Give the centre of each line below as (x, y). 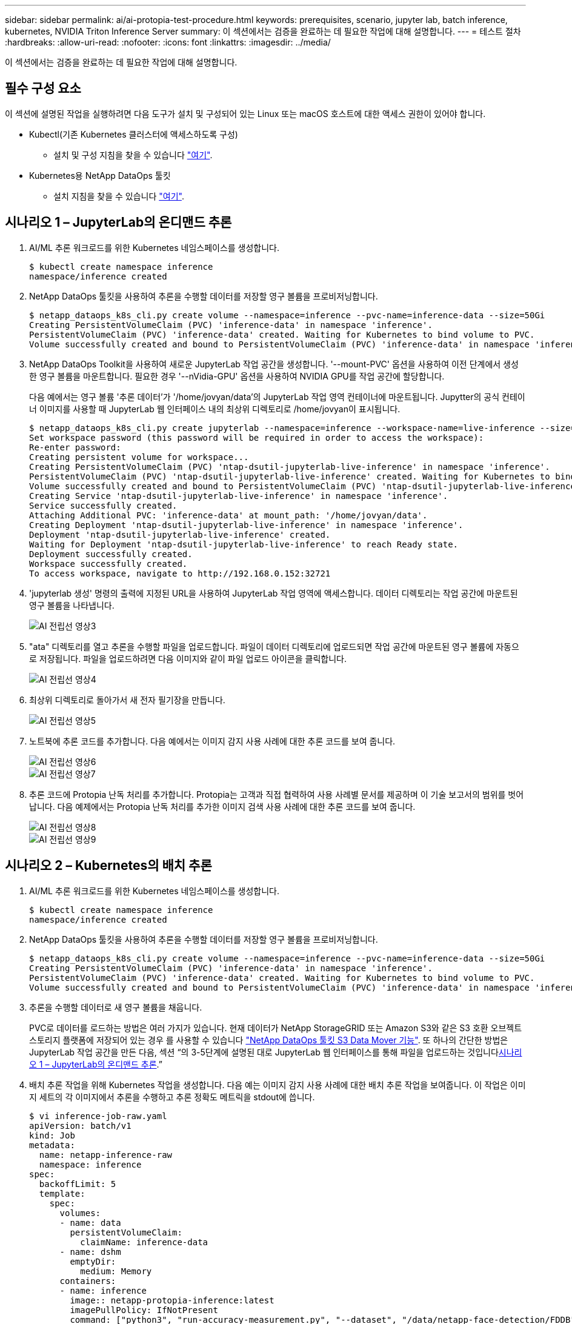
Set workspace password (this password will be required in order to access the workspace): (257, 437)
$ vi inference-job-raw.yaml (98, 1116)
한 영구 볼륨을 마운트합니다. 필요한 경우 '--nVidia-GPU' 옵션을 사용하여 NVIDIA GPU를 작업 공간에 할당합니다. (237, 376)
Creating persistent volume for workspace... (139, 457)
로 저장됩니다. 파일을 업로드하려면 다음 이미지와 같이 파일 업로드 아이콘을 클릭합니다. (188, 658)
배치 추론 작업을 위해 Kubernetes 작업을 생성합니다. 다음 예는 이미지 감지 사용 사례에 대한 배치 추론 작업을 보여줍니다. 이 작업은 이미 (278, 1085)
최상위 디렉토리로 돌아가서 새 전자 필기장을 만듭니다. (127, 700)
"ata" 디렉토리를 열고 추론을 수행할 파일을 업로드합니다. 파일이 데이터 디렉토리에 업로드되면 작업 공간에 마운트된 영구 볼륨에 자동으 (274, 646)
